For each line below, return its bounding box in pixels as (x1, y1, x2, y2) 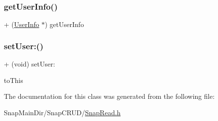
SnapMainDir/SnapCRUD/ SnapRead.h (4, 107, 121, 117)
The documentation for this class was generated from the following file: (4, 91, 215, 101)
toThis (4, 75, 23, 85)
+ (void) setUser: (4, 59, 55, 69)
